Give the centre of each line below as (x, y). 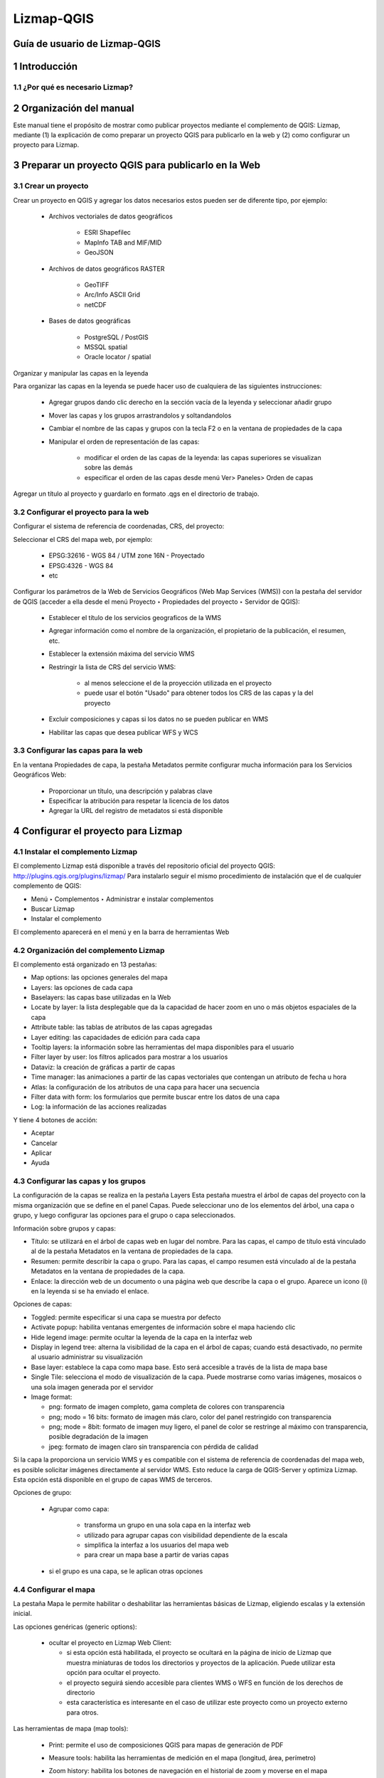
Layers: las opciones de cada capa (82, 987)
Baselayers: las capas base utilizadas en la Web (101, 997)
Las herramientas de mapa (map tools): (71, 1729)
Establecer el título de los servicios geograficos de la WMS (135, 618)
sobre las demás (108, 468)
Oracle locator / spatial (118, 357)
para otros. (82, 1712)
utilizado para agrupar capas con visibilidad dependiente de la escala (186, 1535)
